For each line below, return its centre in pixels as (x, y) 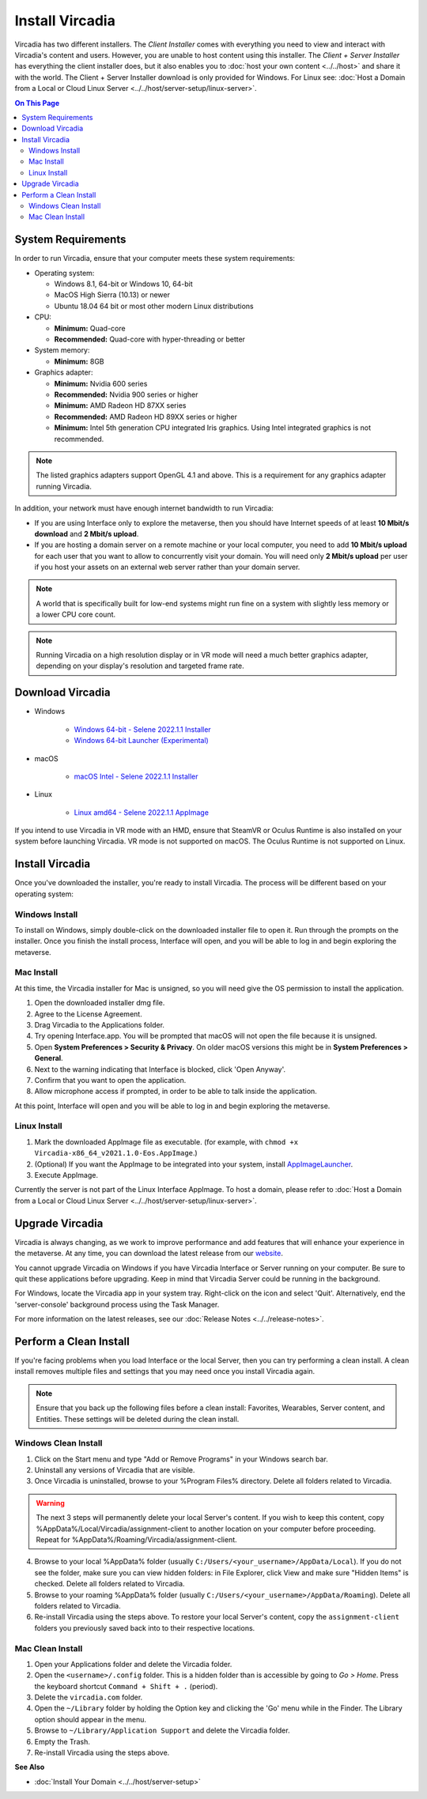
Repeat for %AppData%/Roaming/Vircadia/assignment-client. (136, 1540)
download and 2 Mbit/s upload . (87, 534)
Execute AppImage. (66, 1175)
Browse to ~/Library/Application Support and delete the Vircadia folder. (162, 1730)
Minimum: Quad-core (90, 328)
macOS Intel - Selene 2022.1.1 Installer (136, 776)
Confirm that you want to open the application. (110, 1080)
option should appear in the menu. (90, 1719)
